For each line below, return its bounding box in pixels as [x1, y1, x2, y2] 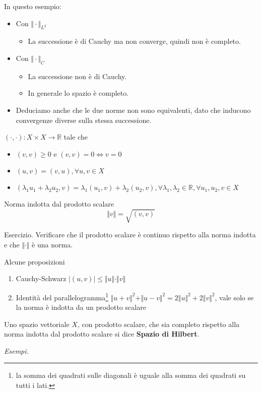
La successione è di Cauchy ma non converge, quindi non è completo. [28, 36, 241, 46]
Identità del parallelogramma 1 [16, 290, 109, 302]
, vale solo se [215, 292, 254, 302]
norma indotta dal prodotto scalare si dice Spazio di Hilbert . [4, 329, 200, 339]
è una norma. [32, 239, 73, 250]
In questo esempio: [4, 1, 61, 11]
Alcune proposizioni [4, 256, 65, 267]
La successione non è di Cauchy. [28, 71, 127, 81]
